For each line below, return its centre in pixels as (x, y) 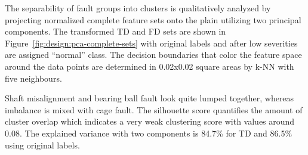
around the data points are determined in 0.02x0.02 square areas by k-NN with (150, 66)
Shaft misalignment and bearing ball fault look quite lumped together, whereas (150, 98)
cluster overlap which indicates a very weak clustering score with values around (150, 121)
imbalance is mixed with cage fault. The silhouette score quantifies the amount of (154, 109)
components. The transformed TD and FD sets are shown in (115, 31)
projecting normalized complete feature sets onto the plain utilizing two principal (153, 19)
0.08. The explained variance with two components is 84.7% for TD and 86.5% (149, 133)
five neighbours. (33, 78)
